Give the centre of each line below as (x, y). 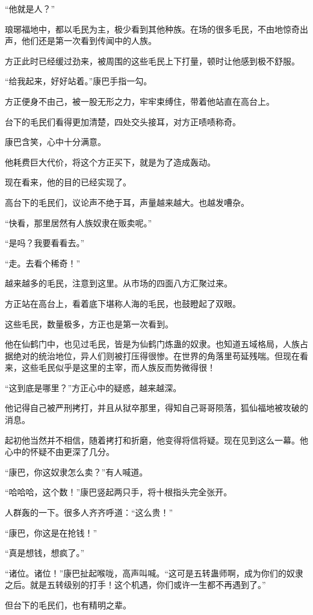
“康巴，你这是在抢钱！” (51, 532)
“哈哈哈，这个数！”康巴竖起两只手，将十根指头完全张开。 (119, 492)
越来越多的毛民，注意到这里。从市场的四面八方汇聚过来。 (119, 283)
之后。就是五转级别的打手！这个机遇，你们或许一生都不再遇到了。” (135, 585)
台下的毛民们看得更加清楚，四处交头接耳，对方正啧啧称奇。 (123, 121)
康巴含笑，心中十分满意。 (55, 142)
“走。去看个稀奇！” (43, 263)
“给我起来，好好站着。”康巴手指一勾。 (79, 81)
